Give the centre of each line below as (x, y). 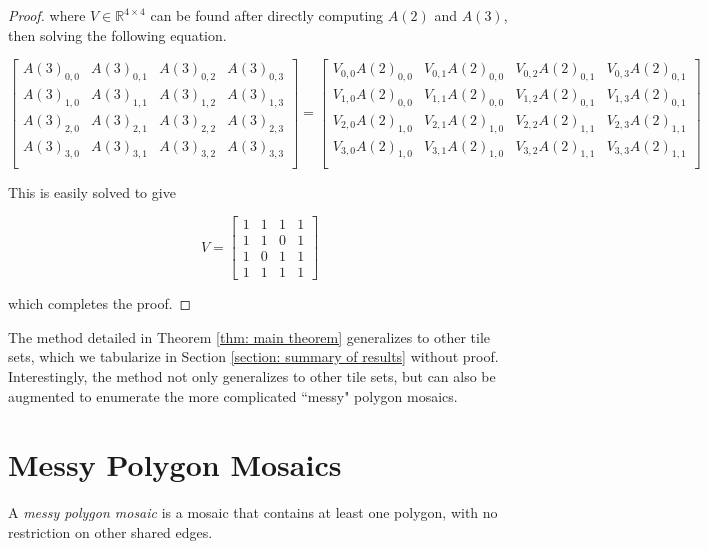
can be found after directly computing (267, 15)
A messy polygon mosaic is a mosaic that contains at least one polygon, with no (253, 512)
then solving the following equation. (117, 34)
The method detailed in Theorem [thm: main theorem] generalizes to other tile (249, 336)
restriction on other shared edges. (110, 531)
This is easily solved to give (92, 191)
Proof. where (47, 15)
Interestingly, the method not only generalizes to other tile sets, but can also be (252, 376)
